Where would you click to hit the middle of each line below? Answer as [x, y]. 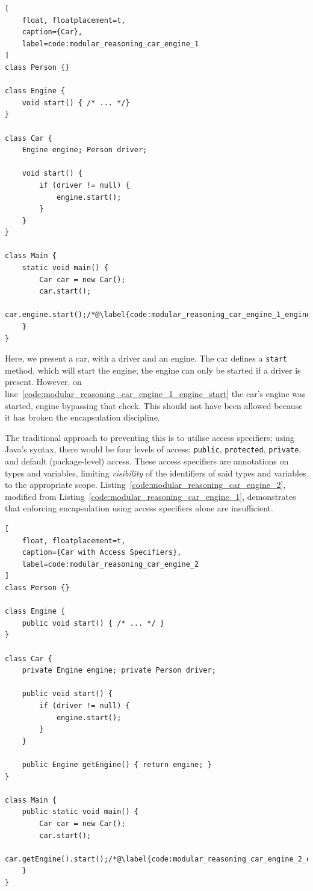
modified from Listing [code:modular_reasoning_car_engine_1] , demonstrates [150, 496]
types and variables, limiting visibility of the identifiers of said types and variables [156, 473]
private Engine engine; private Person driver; [119, 671]
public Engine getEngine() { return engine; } [117, 764]
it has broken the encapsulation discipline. [82, 417]
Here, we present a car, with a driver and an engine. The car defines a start [146, 358]
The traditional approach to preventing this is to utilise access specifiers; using [150, 437]
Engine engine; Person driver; [85, 150]
